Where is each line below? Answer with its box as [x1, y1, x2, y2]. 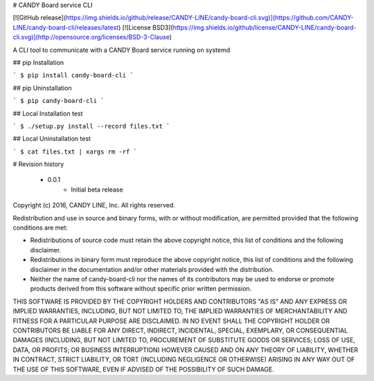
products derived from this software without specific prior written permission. [30, 284, 252, 293]
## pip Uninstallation [12, 84, 72, 92]
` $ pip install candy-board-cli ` [12, 71, 134, 80]
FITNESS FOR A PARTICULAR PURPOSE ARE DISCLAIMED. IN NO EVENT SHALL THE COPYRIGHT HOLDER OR [12, 317, 330, 325]
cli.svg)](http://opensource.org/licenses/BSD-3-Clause [12, 33, 170, 41]
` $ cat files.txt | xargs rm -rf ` [12, 147, 138, 156]
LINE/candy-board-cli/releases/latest [12, 23, 119, 31]
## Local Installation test [12, 109, 83, 118]
